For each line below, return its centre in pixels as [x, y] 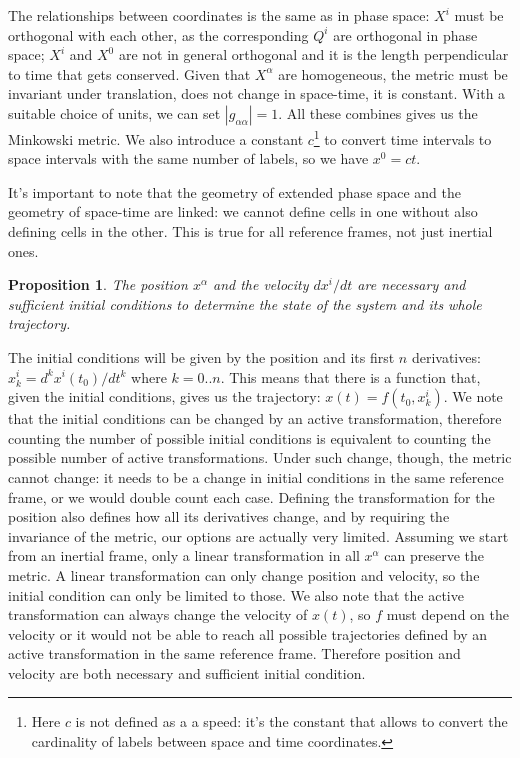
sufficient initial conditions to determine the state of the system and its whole [245, 303]
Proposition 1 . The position [98, 284]
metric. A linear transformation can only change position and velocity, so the [244, 574]
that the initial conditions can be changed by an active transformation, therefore [255, 418]
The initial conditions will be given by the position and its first [201, 356]
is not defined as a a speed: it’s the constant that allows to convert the [291, 721]
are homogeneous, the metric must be [393, 73]
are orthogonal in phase [405, 34]
